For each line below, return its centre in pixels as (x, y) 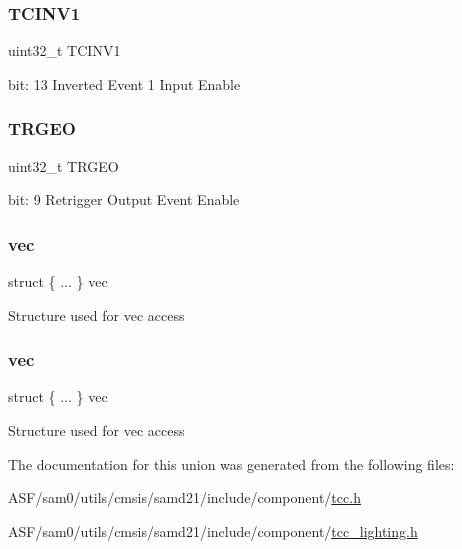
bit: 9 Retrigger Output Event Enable (124, 199)
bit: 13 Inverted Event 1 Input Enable (124, 83)
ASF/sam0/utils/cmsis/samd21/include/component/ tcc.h (184, 497)
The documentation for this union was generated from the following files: (231, 463)
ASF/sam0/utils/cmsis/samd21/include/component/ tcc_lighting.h (213, 530)
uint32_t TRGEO (63, 165)
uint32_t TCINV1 (64, 50)
